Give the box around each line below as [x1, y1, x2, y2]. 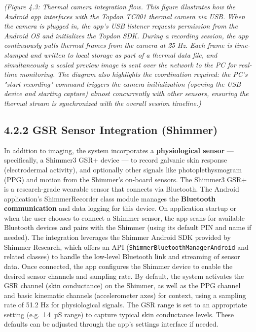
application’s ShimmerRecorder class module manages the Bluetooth [4, 193, 216, 203]
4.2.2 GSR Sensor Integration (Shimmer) [4, 122, 218, 137]
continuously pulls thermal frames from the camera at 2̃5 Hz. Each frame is [4, 40, 232, 50]
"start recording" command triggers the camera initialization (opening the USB [4, 78, 241, 89]
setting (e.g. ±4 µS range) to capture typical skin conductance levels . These [4, 309, 234, 319]
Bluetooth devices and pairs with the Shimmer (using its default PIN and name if [4, 222, 252, 232]
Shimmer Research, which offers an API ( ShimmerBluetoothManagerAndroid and [4, 241, 249, 252]
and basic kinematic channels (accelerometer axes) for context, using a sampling [4, 290, 246, 300]
